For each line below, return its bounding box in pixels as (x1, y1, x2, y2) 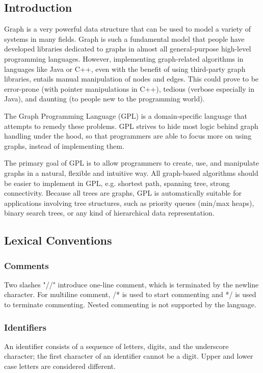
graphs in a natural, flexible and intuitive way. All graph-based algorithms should (4, 167, 258, 178)
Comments (4, 259, 49, 272)
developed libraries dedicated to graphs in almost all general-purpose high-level (4, 43, 251, 54)
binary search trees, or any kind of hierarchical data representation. (4, 207, 215, 218)
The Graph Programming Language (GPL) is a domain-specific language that (4, 110, 247, 121)
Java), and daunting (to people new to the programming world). (4, 93, 205, 104)
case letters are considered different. (4, 361, 116, 371)
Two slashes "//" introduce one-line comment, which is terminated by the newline (4, 279, 259, 289)
